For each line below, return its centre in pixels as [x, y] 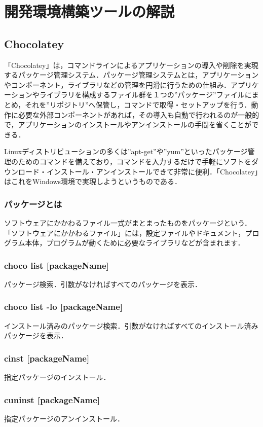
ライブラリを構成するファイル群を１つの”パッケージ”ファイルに [145, 95]
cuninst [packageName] [52, 399]
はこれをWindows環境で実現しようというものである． [93, 181]
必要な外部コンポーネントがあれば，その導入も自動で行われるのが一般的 [139, 114]
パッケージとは [33, 204]
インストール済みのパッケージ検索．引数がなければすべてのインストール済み [131, 325]
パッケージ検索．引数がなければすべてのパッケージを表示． [103, 284]
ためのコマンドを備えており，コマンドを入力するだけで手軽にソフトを [135, 161]
